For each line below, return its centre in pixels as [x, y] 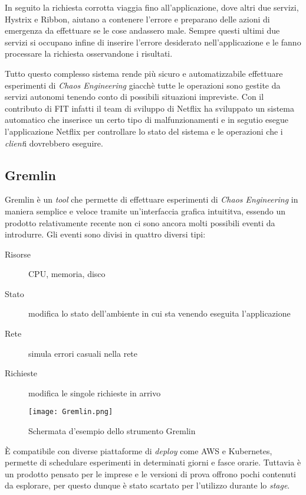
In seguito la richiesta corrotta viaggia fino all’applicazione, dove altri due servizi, [152, 7]
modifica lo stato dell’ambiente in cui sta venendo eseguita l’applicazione [159, 313]
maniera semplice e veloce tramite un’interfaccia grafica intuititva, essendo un [145, 211]
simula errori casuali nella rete [83, 353]
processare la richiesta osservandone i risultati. [89, 53]
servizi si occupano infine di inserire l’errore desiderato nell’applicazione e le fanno [153, 42]
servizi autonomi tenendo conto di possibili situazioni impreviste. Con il [134, 97]
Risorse [18, 254]
